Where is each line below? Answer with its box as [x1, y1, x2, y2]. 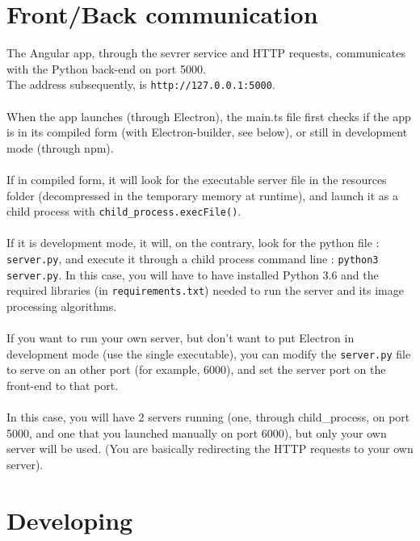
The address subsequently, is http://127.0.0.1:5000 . [6, 76, 275, 93]
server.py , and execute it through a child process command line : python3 [6, 250, 379, 266]
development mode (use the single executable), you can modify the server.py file [6, 345, 411, 362]
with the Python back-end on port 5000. [6, 60, 206, 77]
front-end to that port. [6, 376, 119, 393]
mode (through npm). [6, 139, 114, 156]
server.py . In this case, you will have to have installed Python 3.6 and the [6, 266, 379, 283]
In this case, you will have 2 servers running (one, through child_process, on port [6, 409, 410, 426]
